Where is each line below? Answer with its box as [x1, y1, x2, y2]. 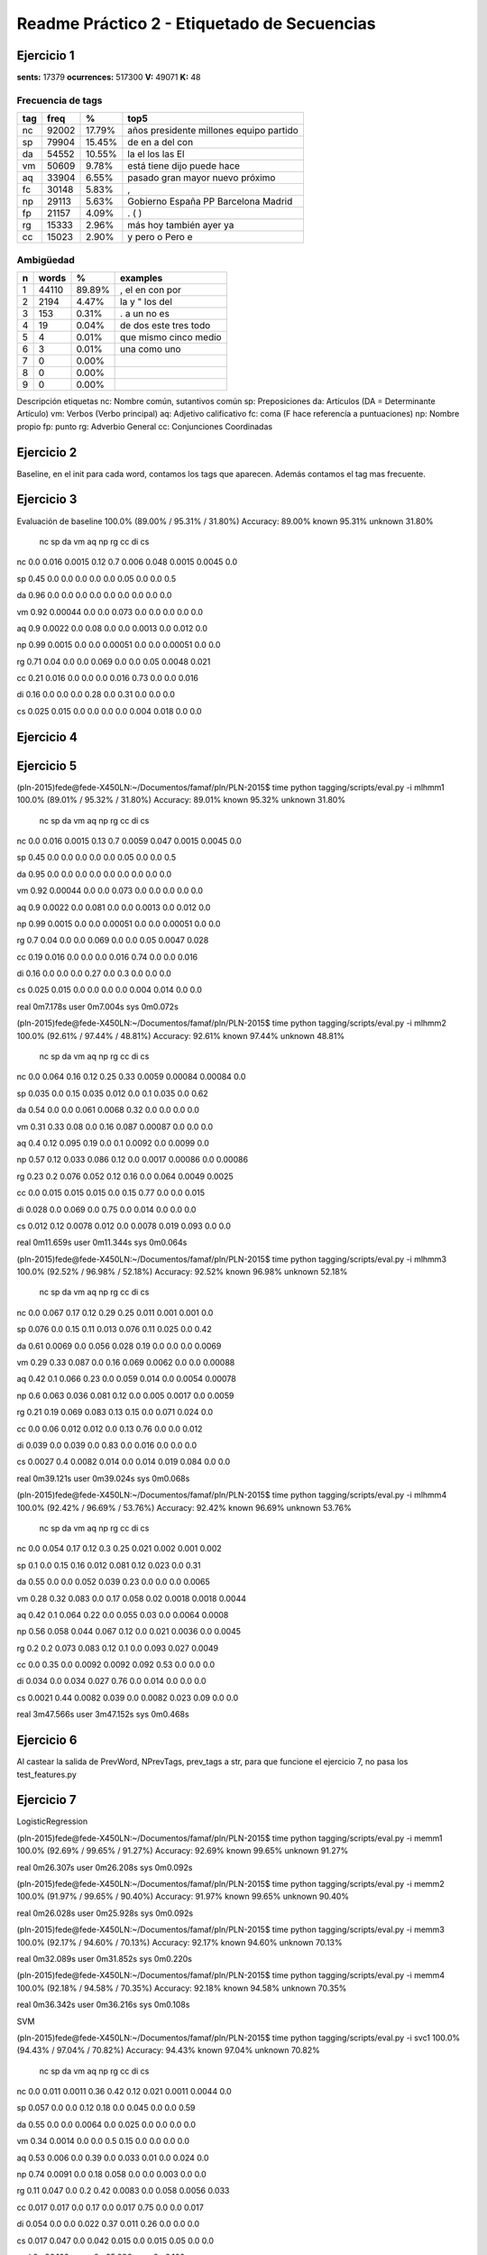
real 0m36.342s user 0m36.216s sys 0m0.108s [16, 1999, 190, 2011]
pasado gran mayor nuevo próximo [127, 171, 276, 184]
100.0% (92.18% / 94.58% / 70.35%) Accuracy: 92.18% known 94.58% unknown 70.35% [16, 1983, 347, 1993]
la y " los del [120, 295, 173, 308]
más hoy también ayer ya [127, 219, 234, 232]
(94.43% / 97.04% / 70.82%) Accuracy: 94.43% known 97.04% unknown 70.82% [16, 2045, 320, 2056]
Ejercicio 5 [16, 758, 78, 773]
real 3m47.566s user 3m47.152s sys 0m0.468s [16, 1709, 189, 1720]
